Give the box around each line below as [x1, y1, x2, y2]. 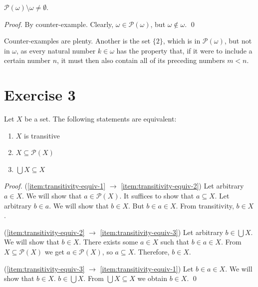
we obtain [137, 273, 168, 283]
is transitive [24, 130, 60, 140]
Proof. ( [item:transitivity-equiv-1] [4, 180, 106, 191]
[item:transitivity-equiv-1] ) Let [100, 263, 194, 273]
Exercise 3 [4, 84, 76, 105]
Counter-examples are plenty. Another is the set [4, 35, 151, 46]
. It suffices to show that [119, 190, 194, 201]
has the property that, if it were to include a [116, 45, 253, 55]
